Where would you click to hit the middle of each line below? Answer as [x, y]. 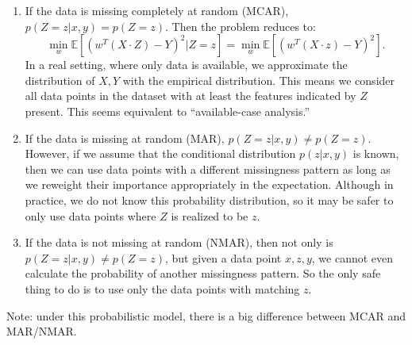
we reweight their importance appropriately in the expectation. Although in [209, 184]
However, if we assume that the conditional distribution [160, 153]
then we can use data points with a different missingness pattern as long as [208, 169]
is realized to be [210, 215]
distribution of [60, 80]
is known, [376, 153]
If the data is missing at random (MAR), [125, 138]
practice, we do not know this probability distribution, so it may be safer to [209, 199]
